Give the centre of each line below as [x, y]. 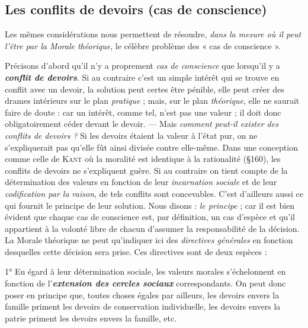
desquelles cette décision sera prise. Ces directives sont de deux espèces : [136, 251]
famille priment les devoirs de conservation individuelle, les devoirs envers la [143, 306]
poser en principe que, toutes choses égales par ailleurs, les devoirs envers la [142, 294]
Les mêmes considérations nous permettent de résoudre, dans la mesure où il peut [153, 34]
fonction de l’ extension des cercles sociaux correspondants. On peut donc [145, 283]
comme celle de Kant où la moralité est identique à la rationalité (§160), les [143, 159]
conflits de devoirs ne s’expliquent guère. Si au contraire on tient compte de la [146, 170]
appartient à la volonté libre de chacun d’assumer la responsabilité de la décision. [152, 228]
